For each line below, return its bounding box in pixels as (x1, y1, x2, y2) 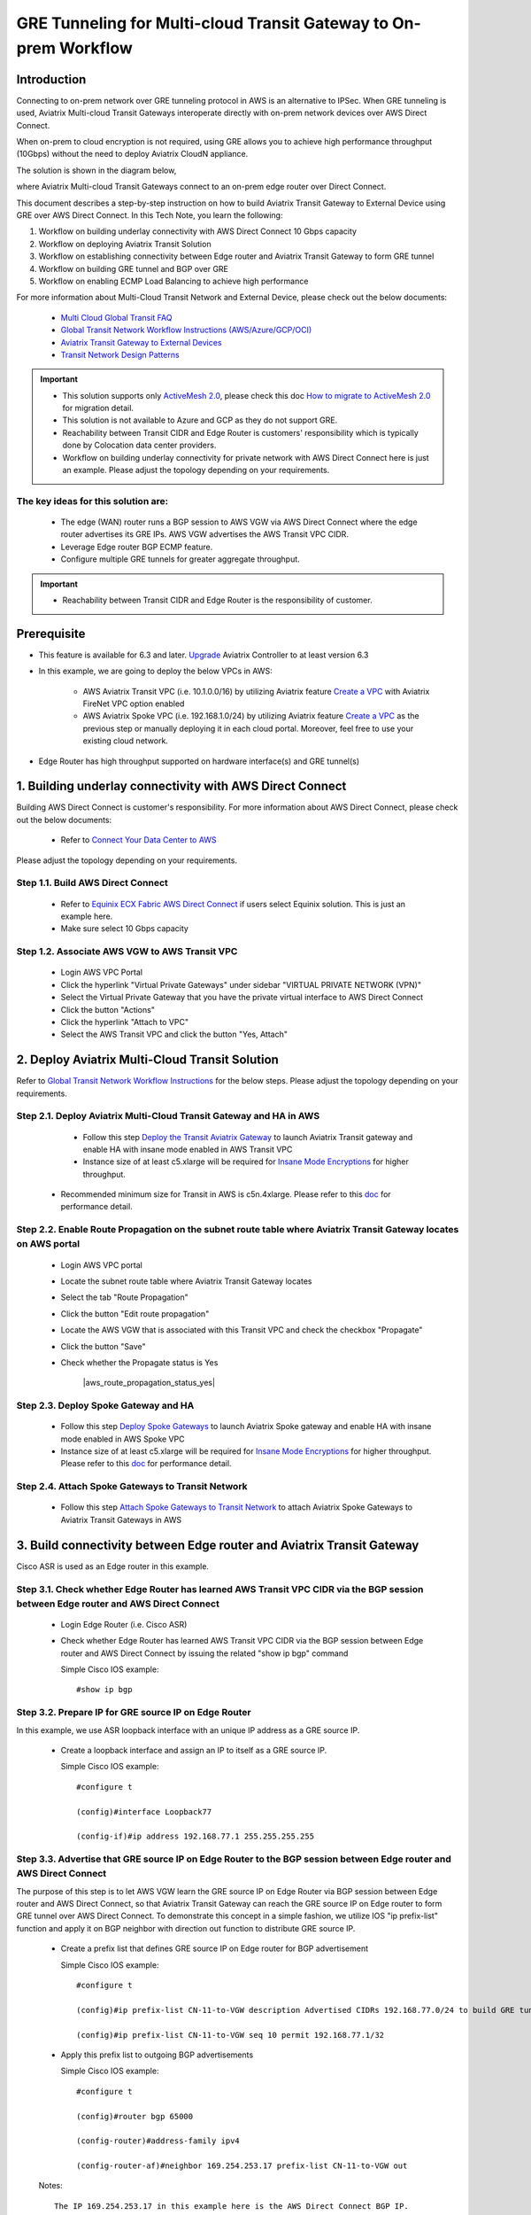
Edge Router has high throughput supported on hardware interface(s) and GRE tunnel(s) (38, 756, 360, 766)
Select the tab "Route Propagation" (60, 1292, 189, 1302)
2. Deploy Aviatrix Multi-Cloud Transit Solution (16, 1053, 279, 1068)
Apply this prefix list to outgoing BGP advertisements (60, 2049, 254, 2060)
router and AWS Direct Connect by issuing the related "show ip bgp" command (60, 1648, 349, 1659)
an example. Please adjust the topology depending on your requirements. (62, 465, 330, 476)
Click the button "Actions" (60, 1004, 155, 1014)
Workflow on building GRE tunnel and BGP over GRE (38, 263, 229, 274)
